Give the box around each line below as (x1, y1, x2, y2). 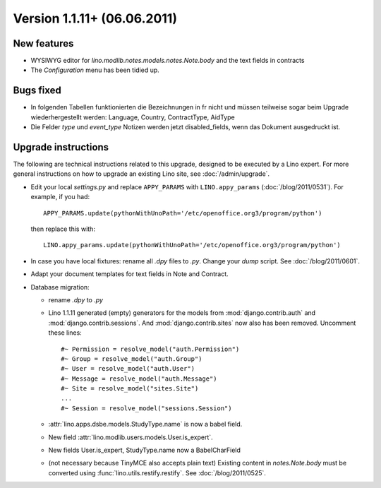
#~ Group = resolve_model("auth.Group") (61, 355, 202, 363)
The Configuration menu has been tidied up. (30, 66, 160, 74)
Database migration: (30, 282, 90, 291)
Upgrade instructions (13, 141, 109, 153)
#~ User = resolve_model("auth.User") (61, 364, 195, 373)
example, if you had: (30, 193, 90, 201)
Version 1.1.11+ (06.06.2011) (13, 11, 178, 26)
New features (13, 37, 74, 49)
